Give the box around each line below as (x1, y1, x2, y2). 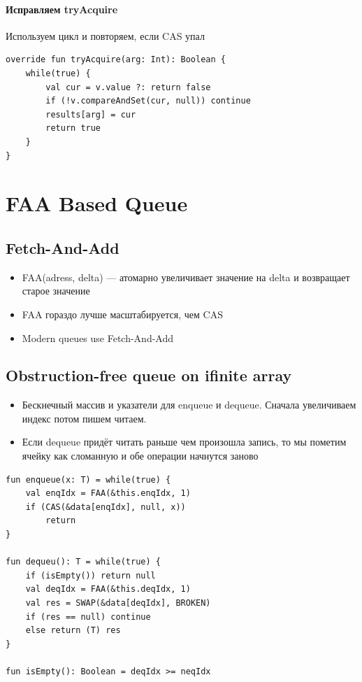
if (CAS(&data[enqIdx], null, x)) (25, 502, 186, 512)
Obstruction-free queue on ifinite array (6, 364, 292, 386)
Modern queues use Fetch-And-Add (22, 330, 174, 345)
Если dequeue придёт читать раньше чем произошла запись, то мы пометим (22, 434, 347, 449)
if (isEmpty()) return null (25, 570, 156, 581)
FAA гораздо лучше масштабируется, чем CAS (22, 306, 223, 321)
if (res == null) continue (25, 611, 151, 622)
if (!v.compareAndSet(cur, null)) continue (45, 96, 251, 106)
